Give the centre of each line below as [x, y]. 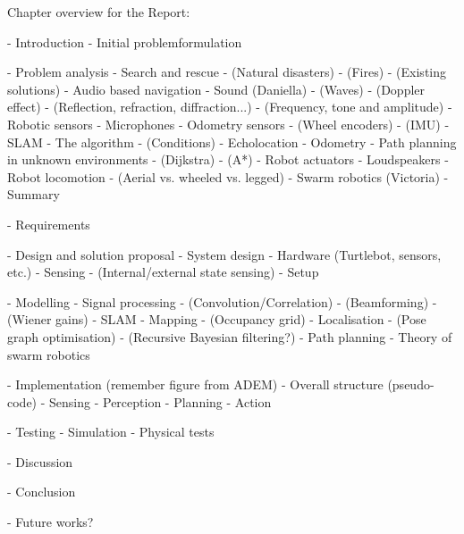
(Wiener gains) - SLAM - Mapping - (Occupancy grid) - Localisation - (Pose [217, 319]
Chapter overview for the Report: [99, 12]
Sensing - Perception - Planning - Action [160, 401]
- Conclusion [42, 492]
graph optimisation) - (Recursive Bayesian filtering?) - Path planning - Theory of [230, 336]
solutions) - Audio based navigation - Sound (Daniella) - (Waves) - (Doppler [216, 89]
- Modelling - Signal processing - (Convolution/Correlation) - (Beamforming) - [222, 301]
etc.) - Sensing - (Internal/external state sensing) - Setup [163, 272]
